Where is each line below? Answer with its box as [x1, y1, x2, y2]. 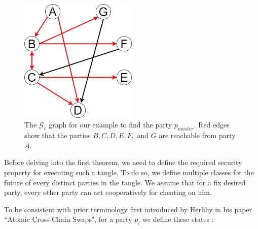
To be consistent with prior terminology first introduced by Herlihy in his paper [4, 204, 252, 214]
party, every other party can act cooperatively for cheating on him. [4, 187, 212, 198]
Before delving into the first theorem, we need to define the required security [4, 157, 242, 168]
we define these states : [142, 214, 214, 224]
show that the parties [24, 130, 91, 141]
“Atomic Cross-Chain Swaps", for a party [4, 214, 132, 224]
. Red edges [194, 119, 230, 130]
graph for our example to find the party [49, 119, 172, 130]
